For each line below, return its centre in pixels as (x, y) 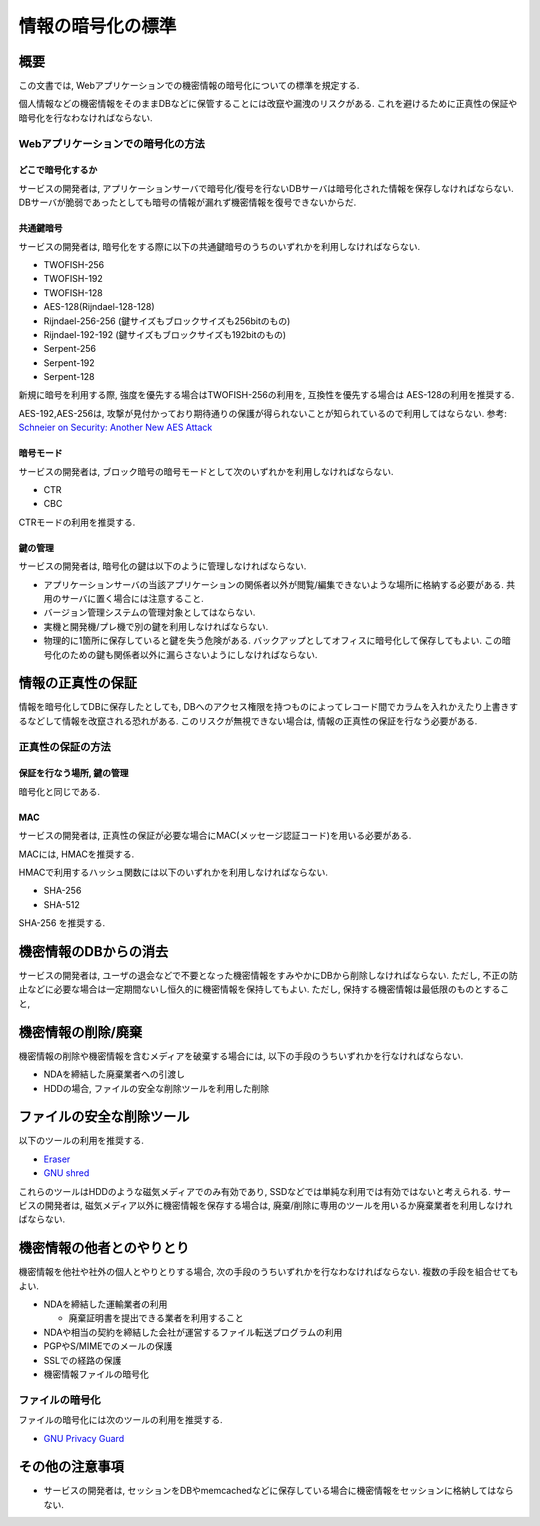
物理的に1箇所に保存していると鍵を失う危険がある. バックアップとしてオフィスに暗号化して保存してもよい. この (272, 641)
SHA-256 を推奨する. (62, 923)
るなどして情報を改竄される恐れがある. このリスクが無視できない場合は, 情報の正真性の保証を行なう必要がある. (248, 721)
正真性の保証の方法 (65, 747)
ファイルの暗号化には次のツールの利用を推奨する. (121, 1420)
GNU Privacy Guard (84, 1438)
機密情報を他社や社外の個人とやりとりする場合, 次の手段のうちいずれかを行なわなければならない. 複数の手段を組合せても (268, 1272)
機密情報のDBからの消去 (93, 951)
